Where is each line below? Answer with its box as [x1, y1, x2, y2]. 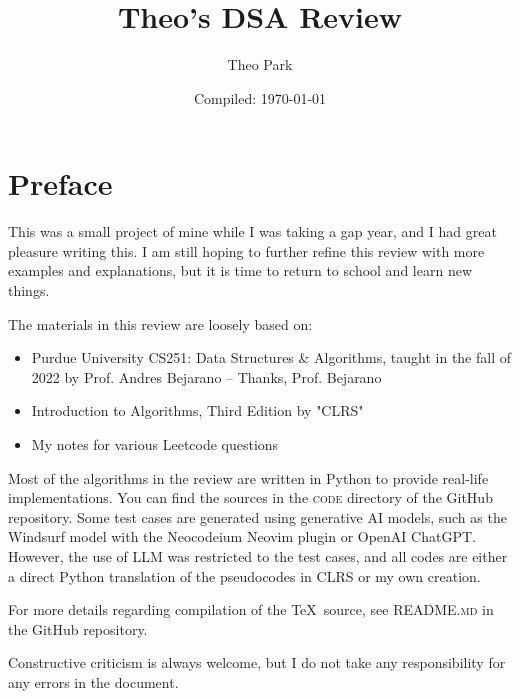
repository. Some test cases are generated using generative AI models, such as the [8, 506, 507, 527]
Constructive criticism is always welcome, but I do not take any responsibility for [8, 652, 506, 673]
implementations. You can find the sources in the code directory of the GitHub [8, 487, 493, 508]
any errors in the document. [8, 671, 179, 692]
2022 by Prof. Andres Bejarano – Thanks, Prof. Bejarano [31, 366, 382, 387]
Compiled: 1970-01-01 [193, 87, 327, 108]
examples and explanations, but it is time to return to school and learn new [8, 260, 472, 281]
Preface [8, 163, 113, 204]
